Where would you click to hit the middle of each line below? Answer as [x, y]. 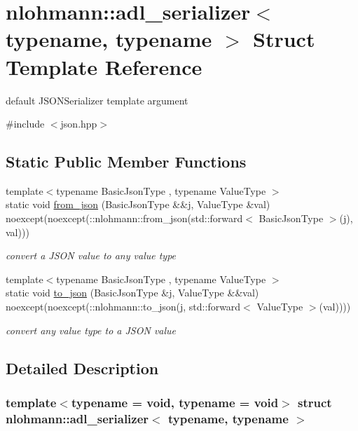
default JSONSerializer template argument [97, 100]
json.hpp [79, 124]
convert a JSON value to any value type [91, 255]
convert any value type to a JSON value [91, 330]
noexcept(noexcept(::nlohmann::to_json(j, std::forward [123, 307]
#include [25, 124]
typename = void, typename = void [175, 402]
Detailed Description [82, 368]
